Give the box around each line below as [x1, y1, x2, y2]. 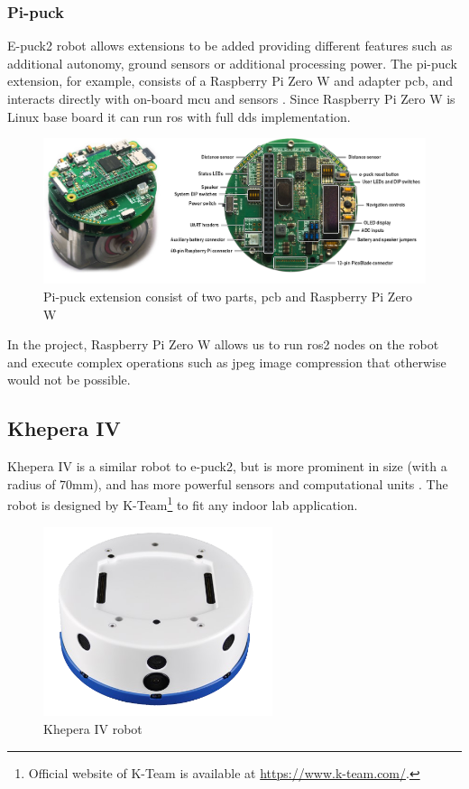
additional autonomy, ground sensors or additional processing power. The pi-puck [7, 53, 457, 72]
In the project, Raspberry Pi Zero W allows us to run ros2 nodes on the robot [7, 335, 439, 354]
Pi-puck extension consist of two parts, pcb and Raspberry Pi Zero [43, 287, 413, 305]
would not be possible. [7, 370, 131, 389]
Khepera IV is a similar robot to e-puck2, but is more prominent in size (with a [7, 457, 447, 476]
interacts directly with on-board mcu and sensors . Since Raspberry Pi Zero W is [7, 89, 455, 107]
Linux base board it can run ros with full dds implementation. [7, 107, 351, 125]
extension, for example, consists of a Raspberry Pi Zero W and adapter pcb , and [7, 71, 454, 90]
